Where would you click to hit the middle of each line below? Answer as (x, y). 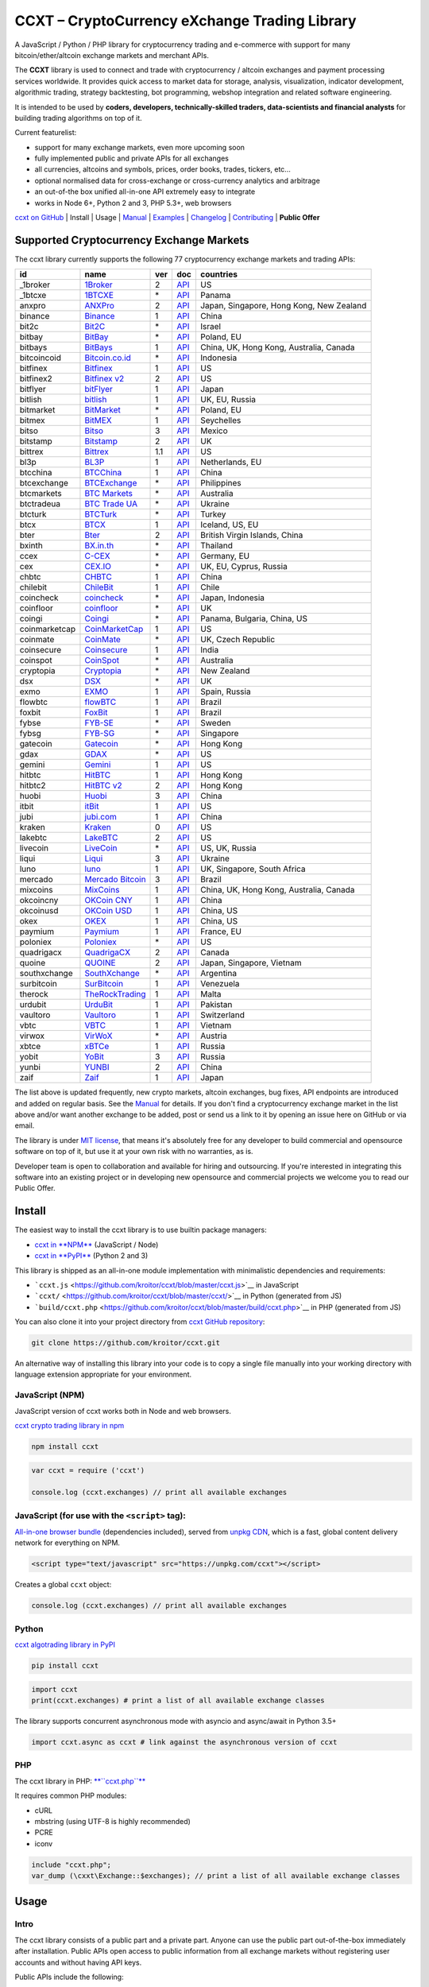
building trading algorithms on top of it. (78, 118)
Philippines (220, 483)
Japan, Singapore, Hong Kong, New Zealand (283, 306)
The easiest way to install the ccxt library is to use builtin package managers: (141, 1230)
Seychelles (220, 420)
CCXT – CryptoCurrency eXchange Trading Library (186, 21)
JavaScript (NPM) (50, 1395)
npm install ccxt (65, 1446)
